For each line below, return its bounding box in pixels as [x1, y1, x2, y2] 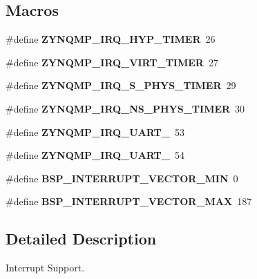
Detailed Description [6, 228, 157, 249]
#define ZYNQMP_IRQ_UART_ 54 [6, 148, 184, 162]
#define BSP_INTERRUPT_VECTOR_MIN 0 [6, 171, 238, 185]
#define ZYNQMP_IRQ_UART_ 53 [6, 124, 184, 139]
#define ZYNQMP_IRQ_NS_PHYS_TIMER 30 [6, 101, 245, 115]
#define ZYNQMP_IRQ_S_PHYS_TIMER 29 [6, 78, 236, 93]
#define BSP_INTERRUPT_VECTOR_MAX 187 [6, 194, 252, 209]
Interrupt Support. [6, 260, 85, 275]
